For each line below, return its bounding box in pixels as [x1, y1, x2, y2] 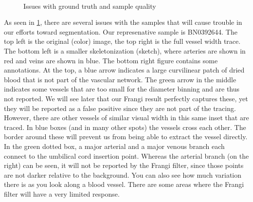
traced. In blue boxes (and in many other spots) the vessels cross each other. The [4, 122, 246, 132]
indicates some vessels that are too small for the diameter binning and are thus [4, 84, 240, 94]
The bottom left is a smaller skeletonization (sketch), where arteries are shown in [4, 45, 246, 55]
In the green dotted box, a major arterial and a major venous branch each [4, 141, 225, 151]
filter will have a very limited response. [4, 188, 120, 199]
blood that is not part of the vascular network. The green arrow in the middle [4, 74, 236, 84]
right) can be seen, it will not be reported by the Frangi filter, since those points [4, 160, 244, 170]
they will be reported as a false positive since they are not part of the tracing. [4, 103, 236, 113]
